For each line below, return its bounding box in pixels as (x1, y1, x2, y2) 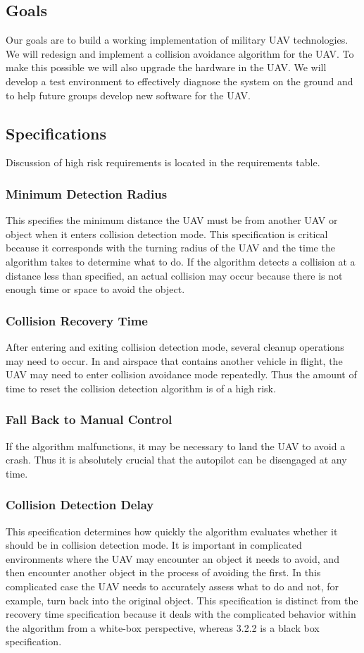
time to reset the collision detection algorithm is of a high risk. (6, 380, 276, 395)
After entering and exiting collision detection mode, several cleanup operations (6, 339, 344, 354)
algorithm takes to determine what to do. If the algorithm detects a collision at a (6, 254, 356, 268)
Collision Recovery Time (6, 311, 148, 329)
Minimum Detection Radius (6, 185, 168, 202)
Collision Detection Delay (6, 496, 154, 514)
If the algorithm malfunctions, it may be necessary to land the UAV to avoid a (6, 438, 346, 453)
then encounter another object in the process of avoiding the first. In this (6, 565, 321, 580)
